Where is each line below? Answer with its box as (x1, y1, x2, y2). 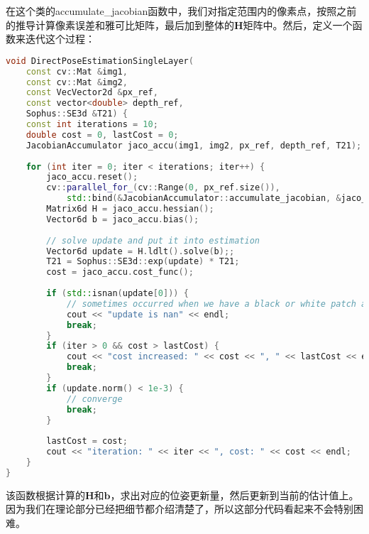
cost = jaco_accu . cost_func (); (46, 267, 194, 278)
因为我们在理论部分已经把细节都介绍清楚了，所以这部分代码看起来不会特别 (6, 501, 353, 516)
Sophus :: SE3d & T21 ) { (26, 109, 128, 119)
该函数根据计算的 (6, 487, 85, 502)
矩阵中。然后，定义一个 (243, 17, 353, 32)
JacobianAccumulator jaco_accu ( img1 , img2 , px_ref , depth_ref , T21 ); (26, 140, 362, 151)
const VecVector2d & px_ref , (26, 87, 158, 98)
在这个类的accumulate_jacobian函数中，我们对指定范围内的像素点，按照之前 (6, 4, 357, 18)
